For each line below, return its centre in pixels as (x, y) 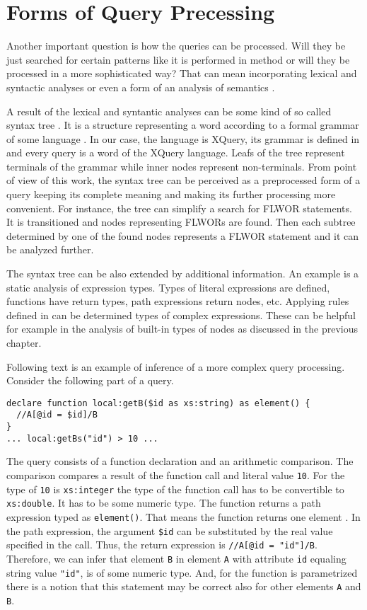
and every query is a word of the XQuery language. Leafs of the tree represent (176, 152)
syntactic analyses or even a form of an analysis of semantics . (141, 87)
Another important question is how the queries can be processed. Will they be (176, 46)
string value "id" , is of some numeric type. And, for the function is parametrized (182, 572)
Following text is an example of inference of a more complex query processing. (176, 366)
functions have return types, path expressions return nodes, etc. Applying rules (178, 301)
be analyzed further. (50, 249)
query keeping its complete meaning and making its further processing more (171, 194)
